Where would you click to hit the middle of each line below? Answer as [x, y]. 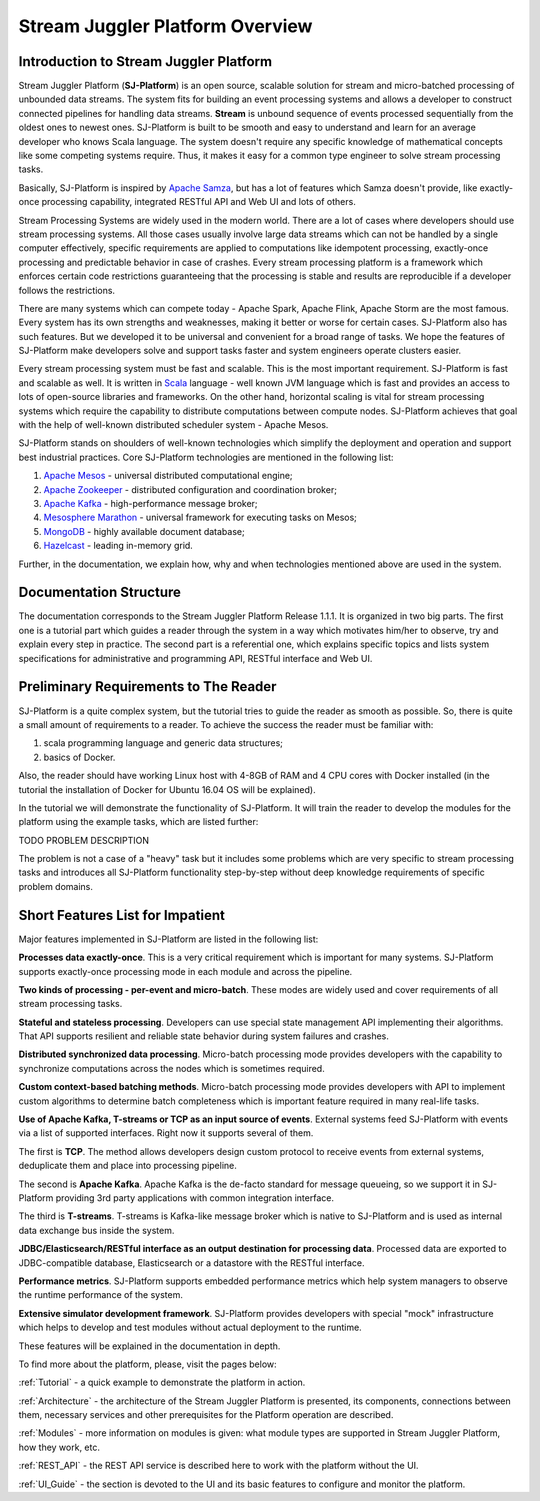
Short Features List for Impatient [121, 915]
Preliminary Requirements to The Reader [147, 686]
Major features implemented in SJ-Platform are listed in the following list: [168, 939]
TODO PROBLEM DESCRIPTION [84, 840]
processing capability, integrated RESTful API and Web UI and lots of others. [199, 202]
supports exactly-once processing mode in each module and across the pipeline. [185, 971]
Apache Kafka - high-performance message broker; [151, 503]
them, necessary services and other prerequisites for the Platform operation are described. [206, 1415]
